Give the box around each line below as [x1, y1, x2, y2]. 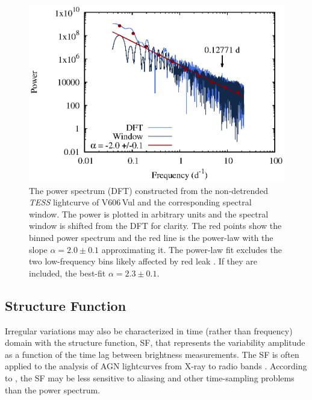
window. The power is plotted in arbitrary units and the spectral [29, 207, 269, 220]
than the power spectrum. [5, 383, 101, 396]
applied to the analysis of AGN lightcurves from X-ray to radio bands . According [5, 360, 307, 372]
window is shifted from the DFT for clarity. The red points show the [29, 219, 282, 232]
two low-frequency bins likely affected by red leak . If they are [29, 255, 257, 267]
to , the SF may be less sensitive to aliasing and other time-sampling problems [5, 372, 295, 384]
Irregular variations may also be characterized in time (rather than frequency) [5, 324, 293, 337]
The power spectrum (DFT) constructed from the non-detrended [29, 184, 269, 196]
